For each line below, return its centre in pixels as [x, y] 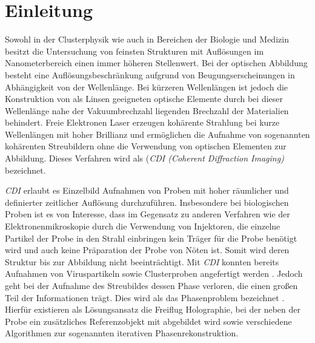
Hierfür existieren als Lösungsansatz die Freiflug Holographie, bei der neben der [153, 309]
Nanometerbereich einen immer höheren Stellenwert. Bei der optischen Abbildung [156, 63]
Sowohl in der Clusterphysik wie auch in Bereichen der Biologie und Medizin [147, 39]
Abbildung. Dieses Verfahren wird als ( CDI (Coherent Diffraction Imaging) [144, 158]
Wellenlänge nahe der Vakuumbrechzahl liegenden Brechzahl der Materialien [147, 110]
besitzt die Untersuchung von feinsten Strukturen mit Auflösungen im [134, 51]
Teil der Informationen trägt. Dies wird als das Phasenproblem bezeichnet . [145, 297]
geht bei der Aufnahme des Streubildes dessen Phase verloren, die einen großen [151, 285]
